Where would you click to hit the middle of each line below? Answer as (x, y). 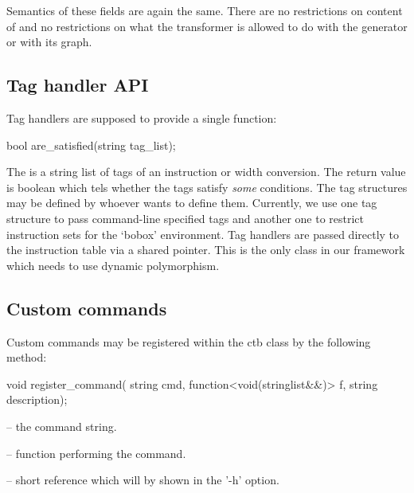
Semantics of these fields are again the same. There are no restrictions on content (205, 10)
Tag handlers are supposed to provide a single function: (142, 117)
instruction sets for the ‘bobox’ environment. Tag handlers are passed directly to (203, 234)
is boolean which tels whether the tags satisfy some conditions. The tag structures (207, 187)
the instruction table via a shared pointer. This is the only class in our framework (206, 250)
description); (37, 399)
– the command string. (62, 426)
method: (27, 357)
